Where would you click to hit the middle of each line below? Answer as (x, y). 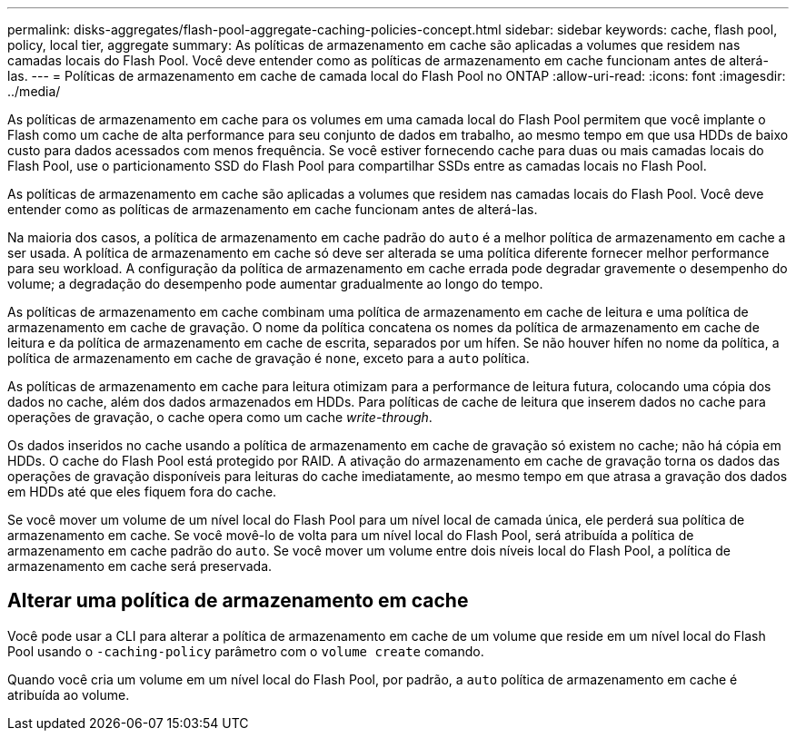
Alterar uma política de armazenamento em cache (238, 601)
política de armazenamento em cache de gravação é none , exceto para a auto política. (269, 358)
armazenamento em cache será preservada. (140, 566)
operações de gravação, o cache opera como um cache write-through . (220, 417)
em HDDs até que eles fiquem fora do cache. (142, 492)
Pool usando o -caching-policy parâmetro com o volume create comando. (246, 651)
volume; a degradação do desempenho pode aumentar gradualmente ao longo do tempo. (275, 284)
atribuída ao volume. (69, 694)
